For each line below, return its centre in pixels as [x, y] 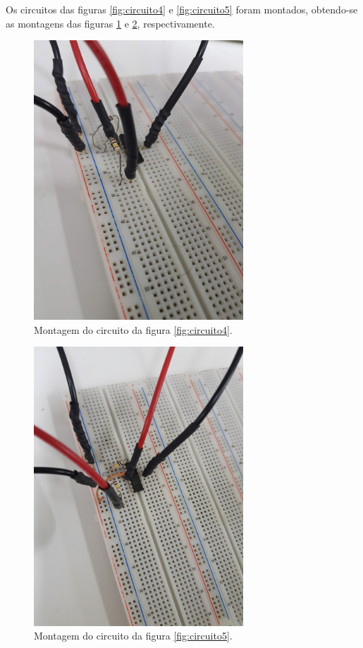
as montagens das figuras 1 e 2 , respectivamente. [110, 23]
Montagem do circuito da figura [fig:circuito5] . [133, 636]
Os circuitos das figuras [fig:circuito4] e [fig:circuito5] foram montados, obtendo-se [182, 9]
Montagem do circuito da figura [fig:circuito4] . [133, 329]
